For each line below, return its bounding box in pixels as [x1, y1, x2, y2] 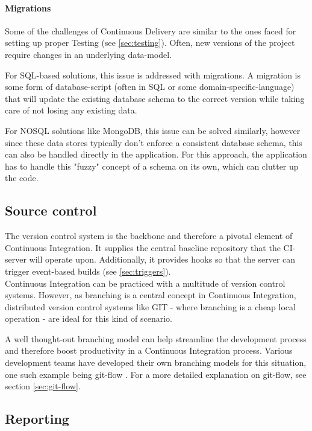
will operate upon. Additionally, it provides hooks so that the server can [29, 253, 296, 266]
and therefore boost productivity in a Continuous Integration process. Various [5, 344, 293, 357]
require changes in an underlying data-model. [5, 48, 172, 60]
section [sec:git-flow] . [5, 380, 81, 392]
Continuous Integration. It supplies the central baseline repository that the [5, 241, 281, 254]
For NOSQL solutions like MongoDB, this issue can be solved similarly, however [5, 124, 301, 136]
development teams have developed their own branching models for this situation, [5, 356, 307, 369]
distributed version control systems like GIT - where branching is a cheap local [5, 300, 296, 313]
